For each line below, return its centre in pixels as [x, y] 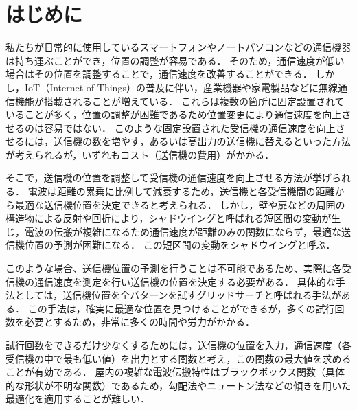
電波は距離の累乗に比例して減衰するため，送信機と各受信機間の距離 [181, 191]
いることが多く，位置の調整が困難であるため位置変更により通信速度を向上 [174, 114]
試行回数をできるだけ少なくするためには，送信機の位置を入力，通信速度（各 [178, 345]
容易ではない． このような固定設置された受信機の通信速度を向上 [189, 127]
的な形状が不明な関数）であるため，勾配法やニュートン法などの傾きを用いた [178, 385]
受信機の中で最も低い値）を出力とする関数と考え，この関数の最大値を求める [178, 358]
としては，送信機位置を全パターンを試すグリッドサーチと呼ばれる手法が [178, 295]
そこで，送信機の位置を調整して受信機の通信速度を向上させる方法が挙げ [169, 178]
